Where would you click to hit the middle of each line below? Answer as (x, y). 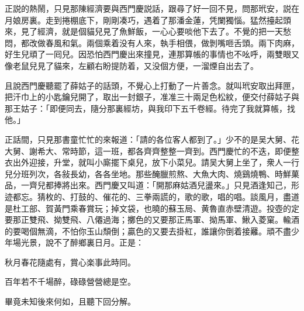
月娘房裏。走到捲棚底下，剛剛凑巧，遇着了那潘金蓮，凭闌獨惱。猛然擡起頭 (148, 20)
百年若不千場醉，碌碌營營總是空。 (70, 281)
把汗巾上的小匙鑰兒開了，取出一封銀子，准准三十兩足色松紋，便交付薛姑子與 (152, 97)
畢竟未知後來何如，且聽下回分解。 (70, 301)
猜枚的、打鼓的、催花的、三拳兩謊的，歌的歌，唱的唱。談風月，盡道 (168, 196)
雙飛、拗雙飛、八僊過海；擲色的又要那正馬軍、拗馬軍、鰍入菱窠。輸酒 (164, 220)
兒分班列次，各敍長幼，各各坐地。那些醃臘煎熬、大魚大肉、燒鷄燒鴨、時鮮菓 (152, 173)
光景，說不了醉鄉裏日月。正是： (82, 242)
